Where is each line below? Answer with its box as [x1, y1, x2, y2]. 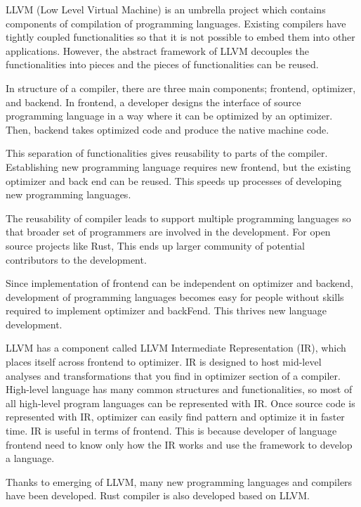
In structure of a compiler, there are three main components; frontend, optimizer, [6, 80, 356, 95]
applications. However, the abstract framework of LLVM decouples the [6, 43, 310, 58]
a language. [6, 451, 55, 466]
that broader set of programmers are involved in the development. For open [6, 224, 331, 239]
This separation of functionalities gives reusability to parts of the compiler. [6, 146, 328, 160]
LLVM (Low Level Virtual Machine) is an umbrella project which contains [6, 2, 326, 16]
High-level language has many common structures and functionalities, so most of [6, 382, 353, 397]
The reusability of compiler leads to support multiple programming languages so [6, 210, 351, 225]
